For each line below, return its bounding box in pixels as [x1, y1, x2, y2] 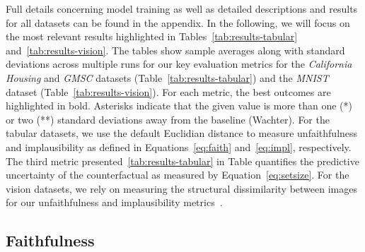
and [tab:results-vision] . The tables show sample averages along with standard [6, 42, 345, 57]
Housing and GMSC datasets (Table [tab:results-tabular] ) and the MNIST [6, 70, 329, 85]
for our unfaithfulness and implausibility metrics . [6, 195, 223, 210]
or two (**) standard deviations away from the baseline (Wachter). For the [6, 112, 330, 126]
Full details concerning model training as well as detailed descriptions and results [6, 1, 358, 16]
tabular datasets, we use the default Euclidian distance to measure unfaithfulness [6, 126, 358, 140]
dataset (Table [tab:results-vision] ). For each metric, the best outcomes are [6, 84, 331, 99]
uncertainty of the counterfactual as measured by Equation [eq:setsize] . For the [6, 167, 349, 182]
